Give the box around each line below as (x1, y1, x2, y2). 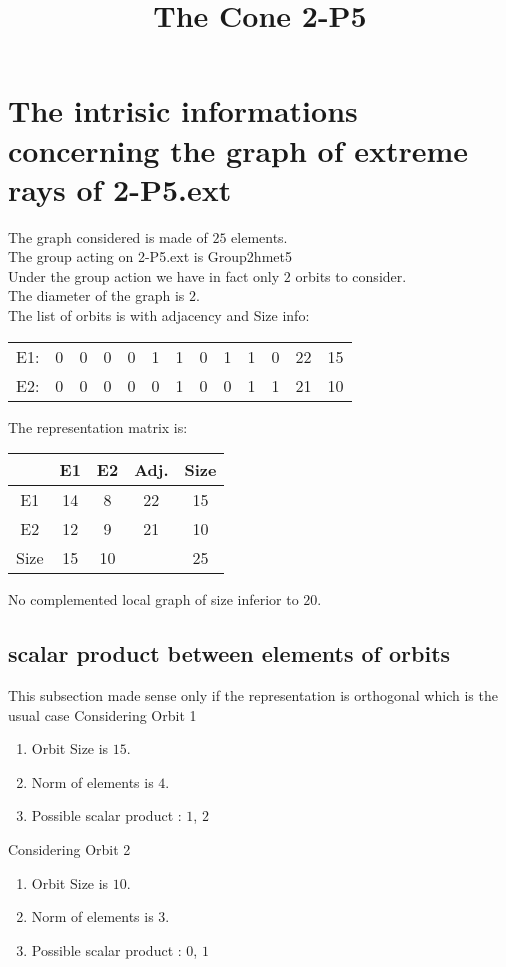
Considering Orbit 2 (8, 839, 131, 860)
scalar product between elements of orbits (8, 638, 451, 669)
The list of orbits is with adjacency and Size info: (8, 305, 310, 326)
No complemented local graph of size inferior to (8, 589, 299, 610)
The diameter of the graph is (8, 285, 185, 306)
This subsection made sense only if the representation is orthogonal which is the (8, 685, 498, 706)
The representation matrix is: (8, 416, 188, 437)
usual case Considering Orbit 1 (8, 704, 197, 725)
